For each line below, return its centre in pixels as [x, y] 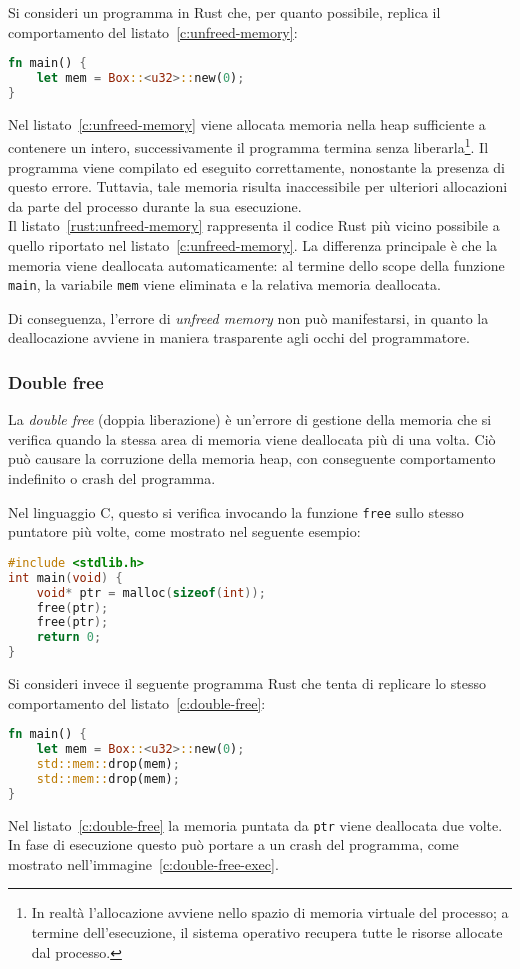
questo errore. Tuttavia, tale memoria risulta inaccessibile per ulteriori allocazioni [258, 186]
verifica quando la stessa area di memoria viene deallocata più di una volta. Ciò [252, 438]
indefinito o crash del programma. [112, 478]
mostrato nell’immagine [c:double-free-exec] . [143, 863]
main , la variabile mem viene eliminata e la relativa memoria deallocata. [224, 284]
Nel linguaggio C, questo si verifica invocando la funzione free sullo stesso [236, 511]
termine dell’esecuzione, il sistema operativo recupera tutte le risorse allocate [267, 932]
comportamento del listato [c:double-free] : [137, 702]
